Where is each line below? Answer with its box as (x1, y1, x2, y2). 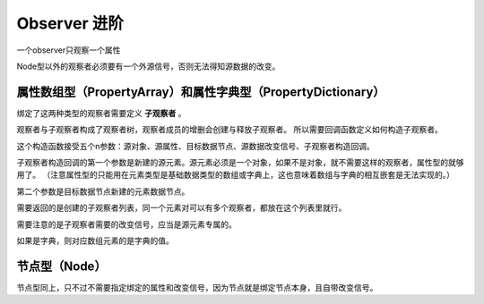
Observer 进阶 (16, 13, 125, 33)
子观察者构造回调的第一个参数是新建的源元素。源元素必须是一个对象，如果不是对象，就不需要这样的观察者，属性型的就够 (16, 157, 464, 168)
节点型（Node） (16, 258, 107, 274)
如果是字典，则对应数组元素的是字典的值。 (16, 235, 174, 246)
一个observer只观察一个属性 (16, 45, 121, 55)
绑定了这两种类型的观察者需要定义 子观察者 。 (16, 107, 186, 118)
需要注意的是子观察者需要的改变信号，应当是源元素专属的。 (16, 219, 237, 230)
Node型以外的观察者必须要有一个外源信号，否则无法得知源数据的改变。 (16, 61, 281, 72)
